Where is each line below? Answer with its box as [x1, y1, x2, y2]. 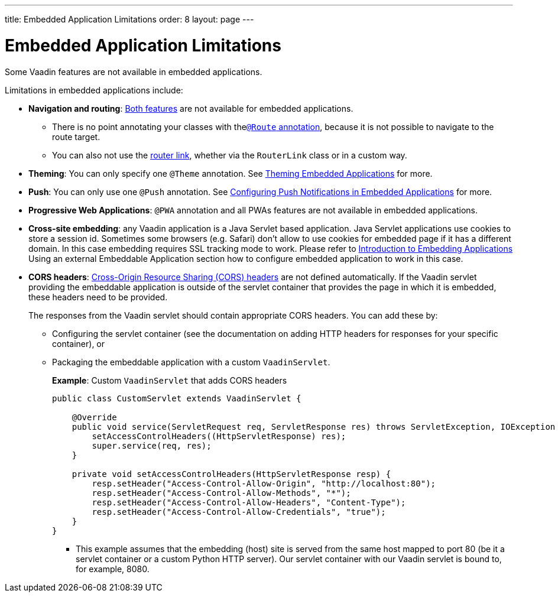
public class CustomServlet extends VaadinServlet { [52, 393, 301, 403]
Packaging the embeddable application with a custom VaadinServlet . [52, 356, 330, 367]
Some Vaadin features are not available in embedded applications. [5, 66, 262, 77]
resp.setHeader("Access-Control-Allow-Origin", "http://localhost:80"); [92, 478, 436, 488]
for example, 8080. [76, 563, 150, 574]
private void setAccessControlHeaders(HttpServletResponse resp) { [72, 469, 391, 479]
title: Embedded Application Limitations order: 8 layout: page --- [5, 14, 254, 24]
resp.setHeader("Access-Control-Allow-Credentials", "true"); [92, 507, 386, 517]
